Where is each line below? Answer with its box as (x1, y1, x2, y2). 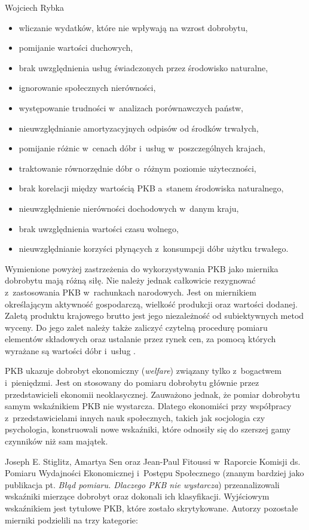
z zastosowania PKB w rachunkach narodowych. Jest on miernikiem (5, 285, 256, 298)
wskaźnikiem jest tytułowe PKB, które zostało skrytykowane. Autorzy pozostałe (5, 502, 298, 514)
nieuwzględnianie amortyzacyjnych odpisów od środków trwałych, (19, 121, 259, 134)
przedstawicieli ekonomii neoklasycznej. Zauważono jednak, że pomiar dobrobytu (5, 388, 300, 400)
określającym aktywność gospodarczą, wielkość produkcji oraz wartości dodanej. (5, 297, 298, 310)
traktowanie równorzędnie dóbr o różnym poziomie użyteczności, (19, 162, 256, 174)
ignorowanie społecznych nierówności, (19, 81, 156, 94)
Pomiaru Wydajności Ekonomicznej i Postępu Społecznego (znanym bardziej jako (5, 467, 304, 479)
